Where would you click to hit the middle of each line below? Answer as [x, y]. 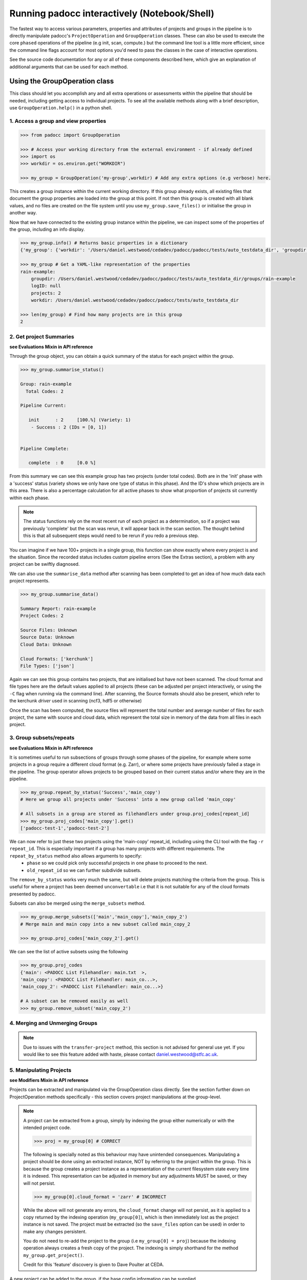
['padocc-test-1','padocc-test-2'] [65, 828]
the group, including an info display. [47, 229]
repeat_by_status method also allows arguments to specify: [76, 856]
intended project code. [47, 1128]
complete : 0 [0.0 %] [62, 463]
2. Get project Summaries [42, 336]
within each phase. [29, 498]
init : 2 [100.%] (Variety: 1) [80, 420]
